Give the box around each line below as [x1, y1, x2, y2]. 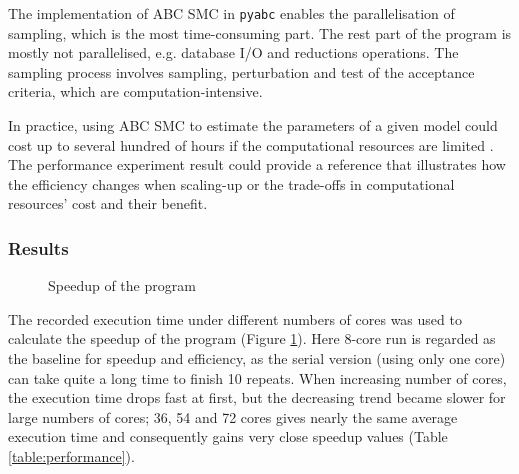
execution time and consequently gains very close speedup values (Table [8, 426, 448, 447]
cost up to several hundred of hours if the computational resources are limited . [8, 134, 494, 155]
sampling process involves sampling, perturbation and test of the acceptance [8, 61, 475, 82]
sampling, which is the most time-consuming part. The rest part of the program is [8, 22, 512, 43]
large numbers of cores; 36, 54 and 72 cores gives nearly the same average [8, 406, 458, 427]
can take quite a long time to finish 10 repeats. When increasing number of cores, [8, 367, 507, 388]
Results [8, 235, 69, 260]
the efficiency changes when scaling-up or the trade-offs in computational [8, 173, 455, 194]
